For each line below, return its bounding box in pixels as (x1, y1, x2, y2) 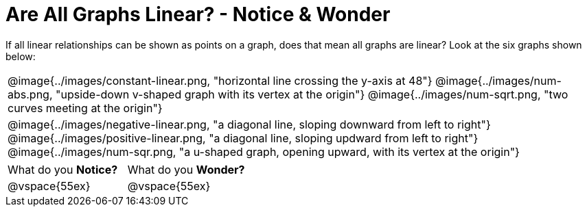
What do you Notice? (8, 162, 118, 176)
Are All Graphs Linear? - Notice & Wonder (5, 3, 391, 26)
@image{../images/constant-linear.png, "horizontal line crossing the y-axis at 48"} (8, 73, 433, 88)
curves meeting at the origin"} (8, 101, 163, 115)
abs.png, (8, 87, 53, 101)
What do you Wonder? (127, 162, 245, 176)
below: (5, 50, 36, 62)
